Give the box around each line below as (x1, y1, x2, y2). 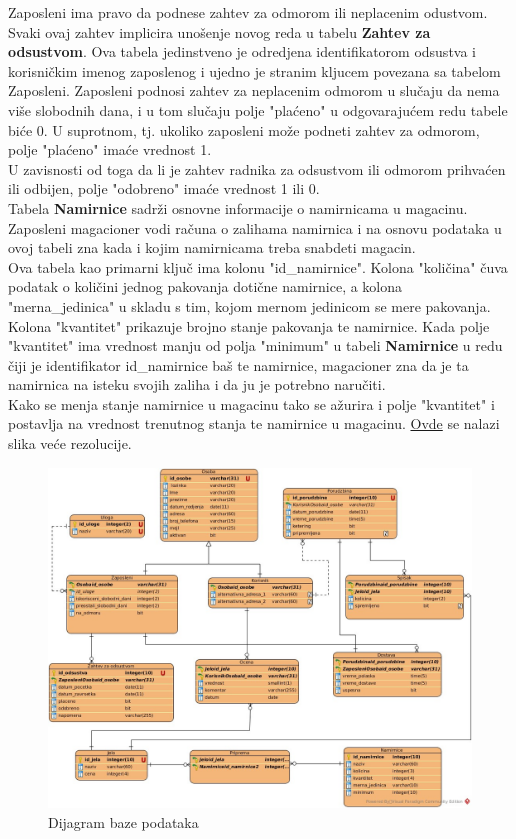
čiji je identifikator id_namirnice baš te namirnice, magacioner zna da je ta (8, 354, 469, 375)
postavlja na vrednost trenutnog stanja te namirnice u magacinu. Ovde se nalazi (8, 413, 500, 434)
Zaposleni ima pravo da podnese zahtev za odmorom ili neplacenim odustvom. (8, 2, 488, 22)
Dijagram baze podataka (48, 811, 199, 832)
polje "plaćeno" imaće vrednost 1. (8, 139, 212, 160)
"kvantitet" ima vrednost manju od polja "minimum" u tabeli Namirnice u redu (8, 335, 503, 356)
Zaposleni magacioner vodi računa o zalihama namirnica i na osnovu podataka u (8, 217, 502, 238)
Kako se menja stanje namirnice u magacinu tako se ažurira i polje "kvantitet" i (8, 393, 495, 414)
